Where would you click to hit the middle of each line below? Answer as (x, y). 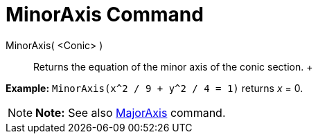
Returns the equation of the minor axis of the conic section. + (173, 66)
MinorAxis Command (105, 15)
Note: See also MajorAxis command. (131, 112)
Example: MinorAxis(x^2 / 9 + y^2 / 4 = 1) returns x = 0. (154, 88)
